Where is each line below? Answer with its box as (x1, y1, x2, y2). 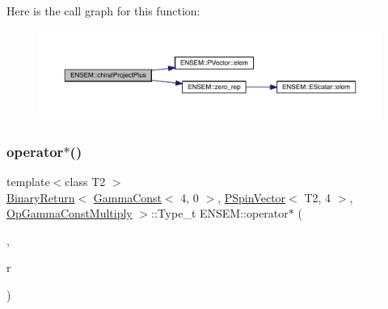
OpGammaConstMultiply (6, 205, 133, 222)
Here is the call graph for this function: (6, 2, 200, 19)
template (6, 172, 50, 189)
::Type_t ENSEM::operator (151, 205, 289, 222)
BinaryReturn (6, 188, 75, 205)
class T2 (65, 172, 106, 189)
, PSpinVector (217, 188, 286, 205)
